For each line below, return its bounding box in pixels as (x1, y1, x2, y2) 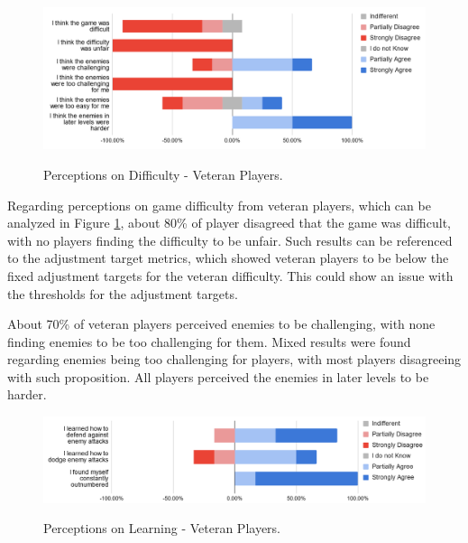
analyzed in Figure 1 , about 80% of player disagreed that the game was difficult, (7, 213, 452, 232)
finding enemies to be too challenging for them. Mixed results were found (7, 332, 411, 351)
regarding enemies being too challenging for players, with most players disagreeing (7, 350, 462, 369)
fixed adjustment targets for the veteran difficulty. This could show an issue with (7, 266, 454, 285)
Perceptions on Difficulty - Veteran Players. (43, 164, 283, 183)
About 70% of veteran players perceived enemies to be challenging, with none (7, 314, 436, 333)
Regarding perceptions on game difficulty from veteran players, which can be (7, 195, 431, 214)
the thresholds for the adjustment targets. (7, 284, 238, 303)
